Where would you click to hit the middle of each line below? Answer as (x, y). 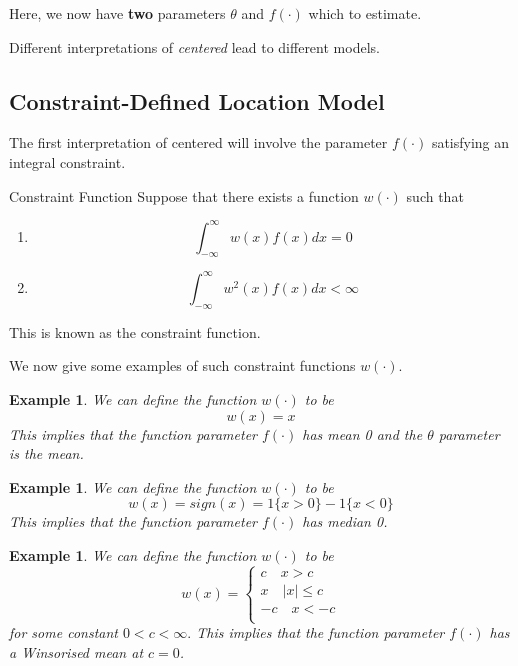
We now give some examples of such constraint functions (182, 365)
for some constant (63, 632)
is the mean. (46, 453)
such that (435, 195)
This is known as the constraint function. (135, 331)
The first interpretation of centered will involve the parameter (198, 142)
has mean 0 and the (362, 433)
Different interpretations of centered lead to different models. (194, 46)
